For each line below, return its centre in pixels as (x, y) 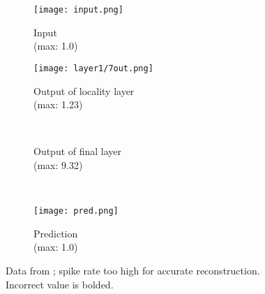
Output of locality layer (84, 90)
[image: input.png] (78, 10)
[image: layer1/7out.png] (93, 68)
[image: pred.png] (76, 211)
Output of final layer (78, 151)
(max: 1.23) (58, 104)
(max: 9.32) (58, 164)
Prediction (56, 233)
